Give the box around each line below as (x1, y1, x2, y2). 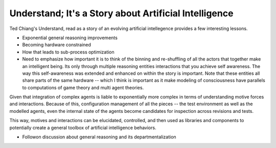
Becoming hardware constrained (22, 42, 91, 48)
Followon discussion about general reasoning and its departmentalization (22, 134, 176, 140)
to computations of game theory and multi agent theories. (22, 84, 144, 91)
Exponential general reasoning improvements (22, 35, 118, 41)
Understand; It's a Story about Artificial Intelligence (9, 8, 234, 19)
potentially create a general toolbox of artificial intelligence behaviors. (9, 125, 156, 131)
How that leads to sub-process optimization (22, 49, 114, 55)
